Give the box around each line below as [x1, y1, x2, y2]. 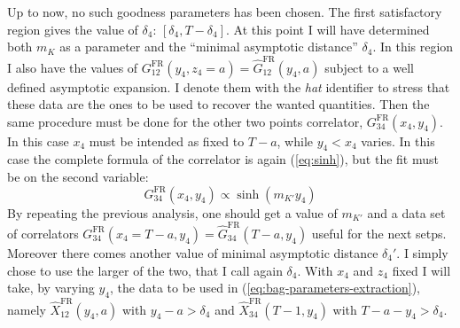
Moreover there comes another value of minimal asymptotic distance [7, 243, 378, 262]
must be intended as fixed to [89, 131, 245, 150]
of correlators [7, 223, 79, 242]
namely [7, 300, 46, 318]
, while [277, 131, 313, 150]
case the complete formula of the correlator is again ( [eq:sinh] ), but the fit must [7, 150, 439, 168]
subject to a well [324, 58, 414, 76]
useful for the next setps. [311, 223, 447, 242]
